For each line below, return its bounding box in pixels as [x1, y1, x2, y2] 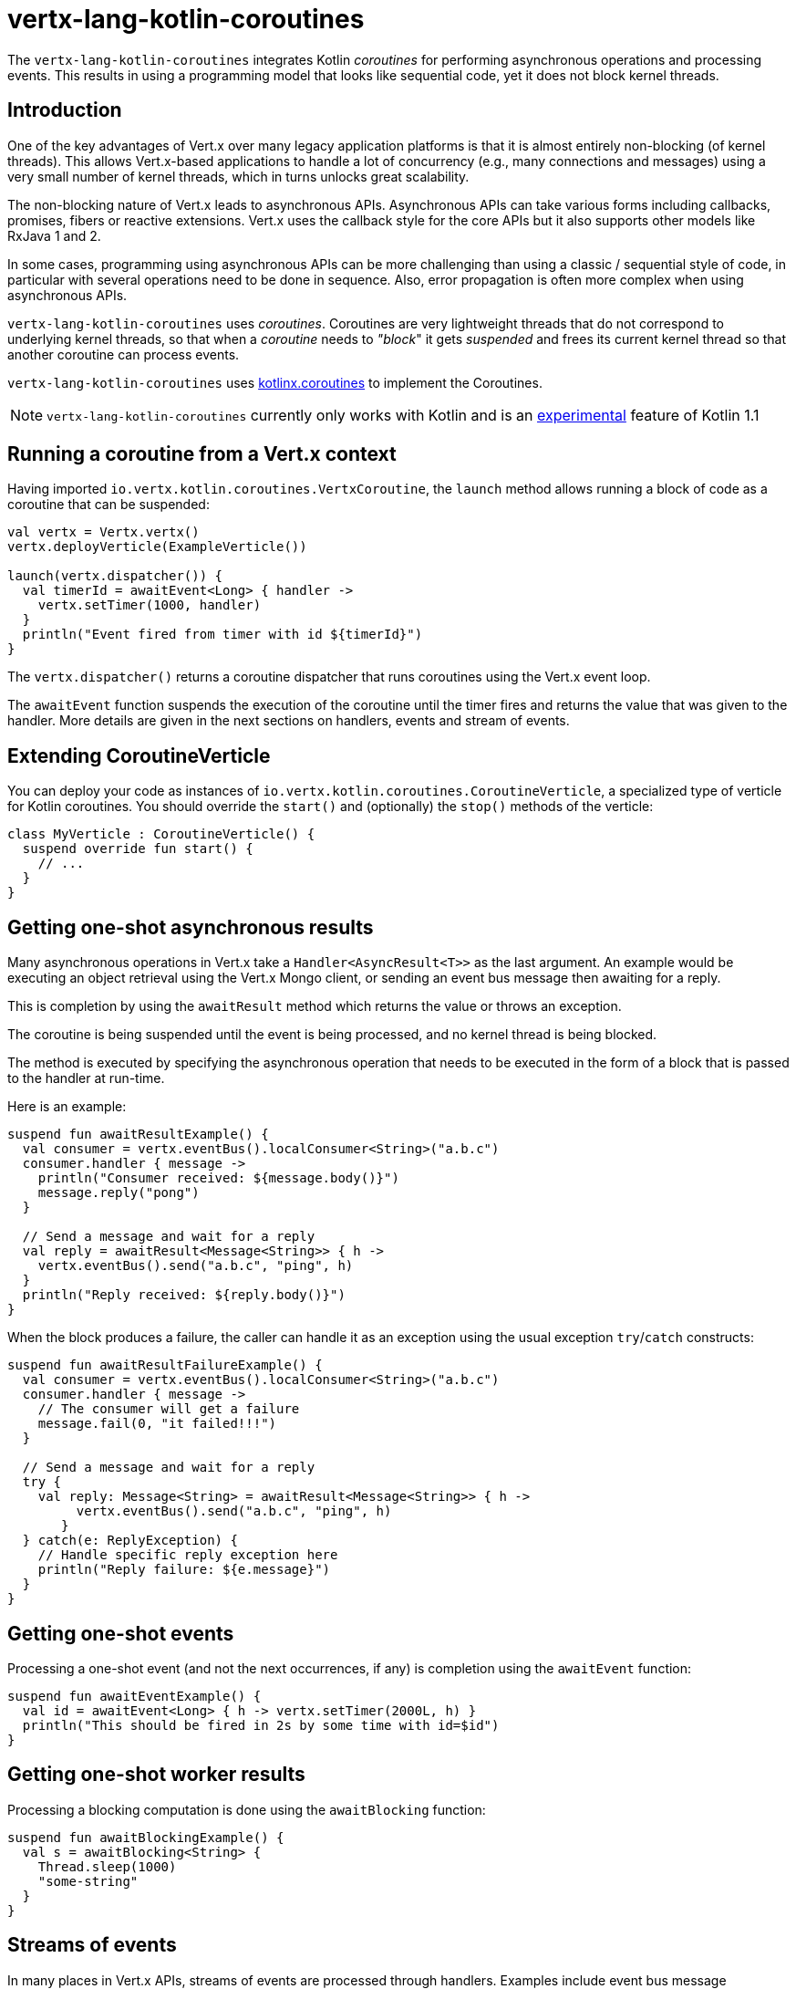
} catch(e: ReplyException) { [22, 1533, 238, 1548]
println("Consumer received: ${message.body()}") [37, 1171, 399, 1186]
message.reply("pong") [37, 1185, 200, 1201]
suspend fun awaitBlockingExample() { [7, 1829, 284, 1845]
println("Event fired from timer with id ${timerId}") [22, 627, 423, 642]
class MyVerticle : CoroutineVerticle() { [7, 827, 315, 842]
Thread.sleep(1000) [37, 1859, 177, 1874]
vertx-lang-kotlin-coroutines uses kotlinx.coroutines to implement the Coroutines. [7, 374, 543, 391]
